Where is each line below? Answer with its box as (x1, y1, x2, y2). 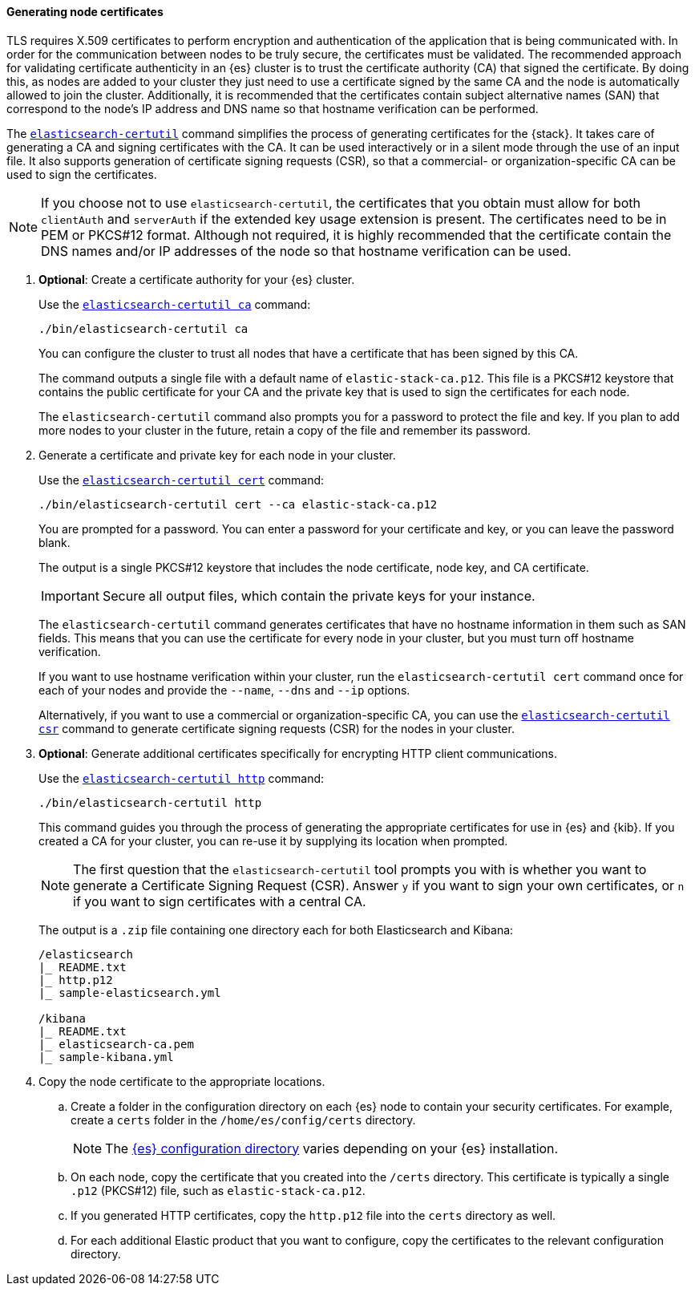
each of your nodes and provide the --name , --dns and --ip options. (38, 682, 410, 697)
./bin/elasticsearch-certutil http (38, 796, 262, 809)
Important (41, 587, 99, 604)
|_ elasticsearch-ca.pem (38, 1037, 194, 1051)
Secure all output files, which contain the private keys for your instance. (102, 587, 535, 604)
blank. (38, 535, 71, 549)
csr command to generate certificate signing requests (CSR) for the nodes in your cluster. (38, 721, 515, 735)
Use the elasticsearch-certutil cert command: (38, 472, 325, 487)
